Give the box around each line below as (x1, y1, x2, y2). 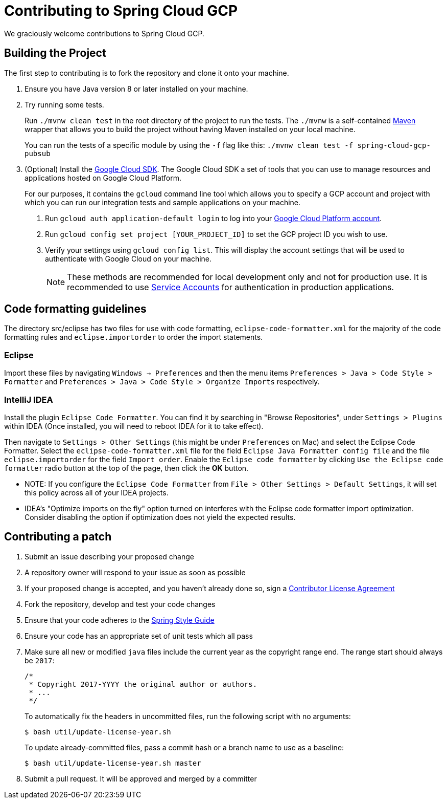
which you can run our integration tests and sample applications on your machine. (25, 198, 301, 207)
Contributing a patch (4, 530, 112, 544)
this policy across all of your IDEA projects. (25, 488, 169, 497)
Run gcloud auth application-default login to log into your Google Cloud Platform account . (45, 213, 382, 223)
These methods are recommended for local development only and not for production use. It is (67, 271, 428, 282)
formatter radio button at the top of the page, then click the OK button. (4, 463, 249, 472)
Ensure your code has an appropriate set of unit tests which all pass (25, 631, 253, 640)
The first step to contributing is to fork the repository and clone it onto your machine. (4, 68, 289, 77)
